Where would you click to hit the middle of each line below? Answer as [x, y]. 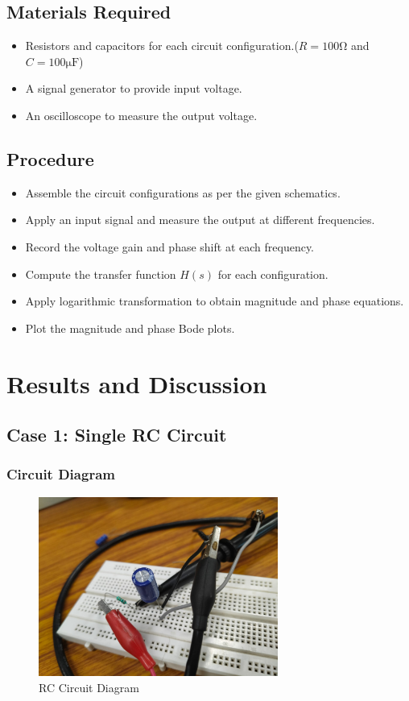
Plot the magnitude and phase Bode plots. [130, 328]
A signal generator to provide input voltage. [134, 88]
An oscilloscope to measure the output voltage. [141, 115]
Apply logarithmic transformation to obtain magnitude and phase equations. [215, 301]
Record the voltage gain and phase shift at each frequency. [169, 246]
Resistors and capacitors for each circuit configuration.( [162, 46]
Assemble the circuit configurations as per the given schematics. [183, 192]
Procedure [50, 158]
